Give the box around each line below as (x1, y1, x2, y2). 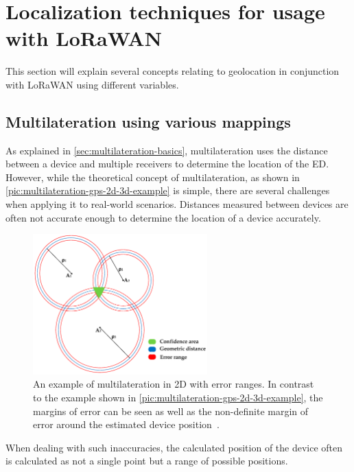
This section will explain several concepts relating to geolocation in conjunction (5, 64, 340, 78)
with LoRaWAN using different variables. (5, 77, 179, 91)
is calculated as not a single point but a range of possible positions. (5, 453, 288, 468)
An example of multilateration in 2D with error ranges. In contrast (33, 377, 314, 391)
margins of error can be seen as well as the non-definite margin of (33, 403, 309, 418)
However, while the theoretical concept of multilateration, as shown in (5, 169, 300, 184)
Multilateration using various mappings (5, 110, 291, 132)
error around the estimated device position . (33, 417, 220, 432)
